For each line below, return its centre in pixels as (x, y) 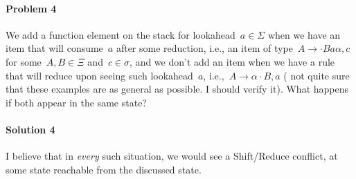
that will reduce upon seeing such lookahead (99, 75)
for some (24, 61)
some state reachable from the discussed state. (104, 169)
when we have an (304, 34)
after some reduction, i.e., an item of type (204, 48)
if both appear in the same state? (76, 102)
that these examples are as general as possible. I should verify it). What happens (177, 89)
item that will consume (54, 48)
